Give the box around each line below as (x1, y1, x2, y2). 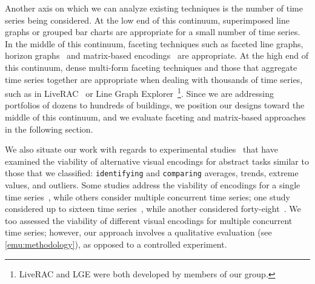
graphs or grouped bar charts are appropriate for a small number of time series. (5, 25, 300, 38)
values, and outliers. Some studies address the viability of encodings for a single (5, 179, 300, 191)
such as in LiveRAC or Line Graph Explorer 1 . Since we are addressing (5, 85, 274, 99)
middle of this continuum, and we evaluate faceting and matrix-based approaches (5, 111, 306, 123)
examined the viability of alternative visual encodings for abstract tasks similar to (5, 154, 309, 167)
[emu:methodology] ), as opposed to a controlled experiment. (5, 238, 227, 250)
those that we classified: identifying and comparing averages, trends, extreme (5, 167, 299, 179)
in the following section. (5, 122, 93, 135)
